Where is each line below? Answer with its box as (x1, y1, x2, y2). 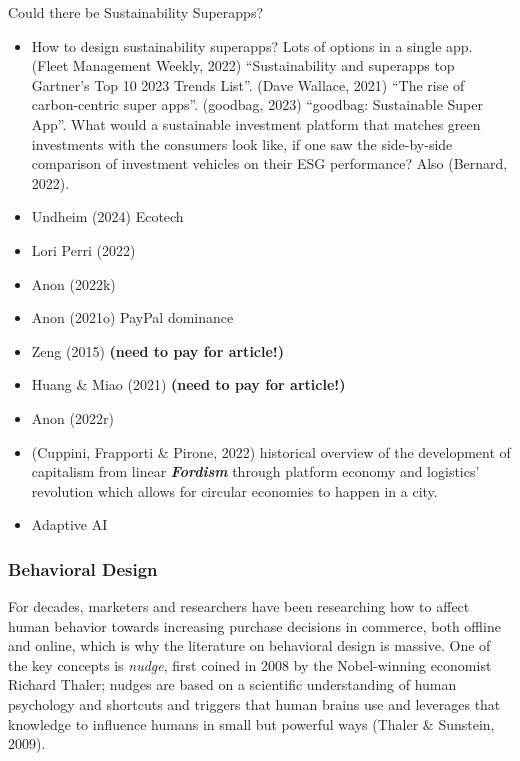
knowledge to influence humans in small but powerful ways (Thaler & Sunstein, (8, 713, 495, 734)
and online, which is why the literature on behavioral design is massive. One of (8, 635, 491, 656)
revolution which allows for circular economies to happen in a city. (31, 480, 438, 501)
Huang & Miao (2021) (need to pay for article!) (31, 374, 346, 395)
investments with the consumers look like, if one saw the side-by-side (31, 133, 453, 154)
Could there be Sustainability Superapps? (8, 2, 264, 22)
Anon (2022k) (31, 273, 116, 294)
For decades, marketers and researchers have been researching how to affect (8, 596, 470, 617)
